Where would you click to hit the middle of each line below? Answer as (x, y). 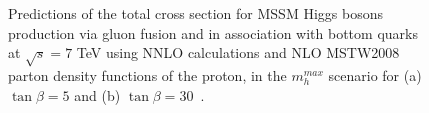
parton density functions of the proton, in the (147, 74)
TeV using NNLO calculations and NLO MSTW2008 (238, 52)
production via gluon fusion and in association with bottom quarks (213, 32)
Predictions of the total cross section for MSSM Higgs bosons (195, 13)
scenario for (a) (375, 74)
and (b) (97, 94)
